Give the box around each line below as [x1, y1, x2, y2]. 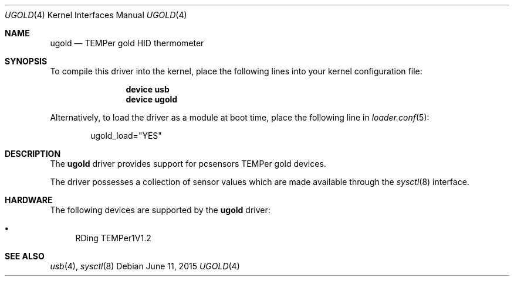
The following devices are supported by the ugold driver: [50, 205, 270, 215]
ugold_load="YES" [90, 131, 162, 140]
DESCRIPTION [5, 149, 61, 159]
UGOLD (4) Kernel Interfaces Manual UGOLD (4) [5, 10, 187, 20]
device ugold [126, 94, 178, 104]
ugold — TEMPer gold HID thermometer [50, 38, 204, 48]
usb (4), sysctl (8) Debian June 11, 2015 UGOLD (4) [50, 261, 240, 271]
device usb [126, 84, 170, 94]
